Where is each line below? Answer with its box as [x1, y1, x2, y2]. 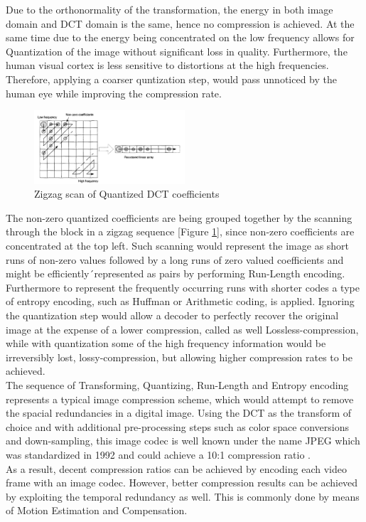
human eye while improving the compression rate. [6, 85, 222, 100]
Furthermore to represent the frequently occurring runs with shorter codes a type [6, 279, 360, 294]
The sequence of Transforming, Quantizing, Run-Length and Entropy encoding [6, 377, 349, 392]
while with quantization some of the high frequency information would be [6, 336, 326, 351]
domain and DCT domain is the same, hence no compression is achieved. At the [6, 16, 355, 31]
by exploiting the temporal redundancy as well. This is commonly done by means [6, 489, 360, 504]
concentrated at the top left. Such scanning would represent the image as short [6, 238, 350, 253]
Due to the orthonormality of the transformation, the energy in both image [6, 2, 333, 16]
